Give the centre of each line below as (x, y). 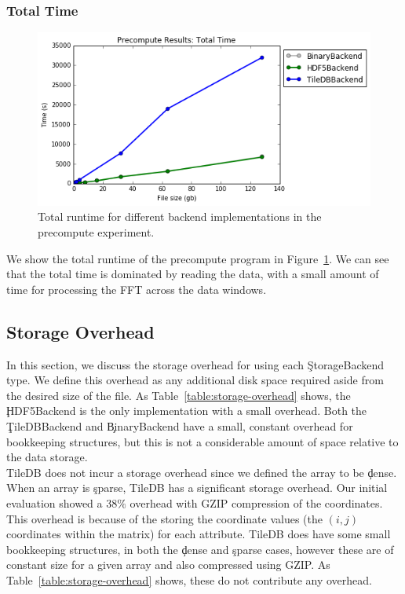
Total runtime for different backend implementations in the (180, 216)
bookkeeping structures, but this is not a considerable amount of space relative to (202, 441)
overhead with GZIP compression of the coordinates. (256, 502)
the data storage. (47, 457)
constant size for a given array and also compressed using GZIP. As (168, 565)
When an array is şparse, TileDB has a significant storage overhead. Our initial (197, 488)
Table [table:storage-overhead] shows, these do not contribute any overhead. (189, 579)
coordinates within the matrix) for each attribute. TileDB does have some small (199, 534)
